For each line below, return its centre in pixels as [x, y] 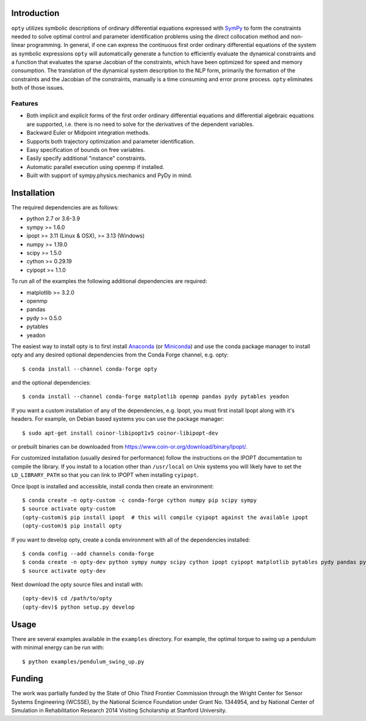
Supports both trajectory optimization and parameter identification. [111, 141]
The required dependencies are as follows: [65, 208]
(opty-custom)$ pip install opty [72, 526]
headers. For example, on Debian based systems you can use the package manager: [118, 419]
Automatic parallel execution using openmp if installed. [95, 167]
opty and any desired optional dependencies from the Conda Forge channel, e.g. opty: [120, 355]
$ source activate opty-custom [69, 509]
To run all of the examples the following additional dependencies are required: [109, 281]
